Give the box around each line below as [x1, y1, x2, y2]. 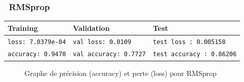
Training [8, 22, 38, 33]
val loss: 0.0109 [73, 38, 132, 46]
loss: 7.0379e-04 [8, 38, 66, 46]
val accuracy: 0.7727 [73, 51, 146, 58]
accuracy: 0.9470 [8, 51, 66, 58]
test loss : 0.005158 [152, 38, 226, 46]
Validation [73, 22, 110, 33]
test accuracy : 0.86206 [152, 51, 237, 58]
